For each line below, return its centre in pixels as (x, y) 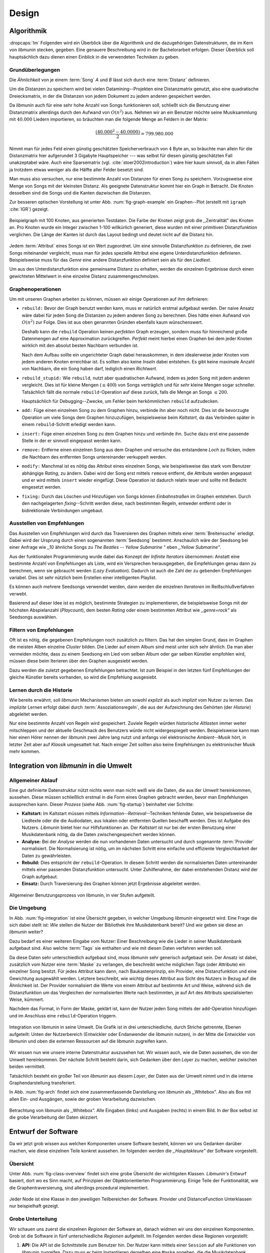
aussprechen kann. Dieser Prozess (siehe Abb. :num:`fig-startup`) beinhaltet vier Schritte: (102, 804)
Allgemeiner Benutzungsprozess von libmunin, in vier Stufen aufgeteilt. (82, 895)
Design (24, 13)
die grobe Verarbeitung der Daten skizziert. (54, 1117)
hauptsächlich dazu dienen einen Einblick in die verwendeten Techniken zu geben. (94, 57)
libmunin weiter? (26, 932)
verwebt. (18, 593)
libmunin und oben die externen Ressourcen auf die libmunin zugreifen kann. (88, 1041)
